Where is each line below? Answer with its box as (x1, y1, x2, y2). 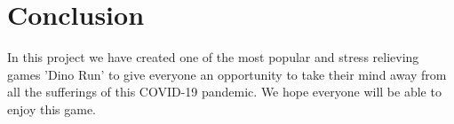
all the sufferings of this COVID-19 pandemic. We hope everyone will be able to (7, 82, 442, 101)
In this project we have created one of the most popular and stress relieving (7, 48, 419, 66)
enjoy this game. (7, 99, 97, 118)
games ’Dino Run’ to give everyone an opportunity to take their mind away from (7, 65, 447, 83)
